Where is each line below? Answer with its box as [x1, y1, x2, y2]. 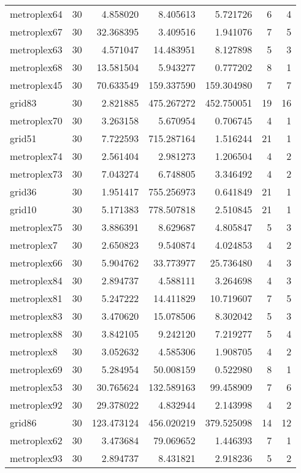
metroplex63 [10, 42, 63, 56]
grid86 [10, 415, 37, 429]
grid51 [10, 131, 37, 145]
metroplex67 [10, 25, 63, 39]
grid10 [10, 202, 37, 216]
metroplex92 [10, 398, 63, 412]
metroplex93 [10, 451, 63, 465]
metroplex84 [10, 273, 63, 287]
